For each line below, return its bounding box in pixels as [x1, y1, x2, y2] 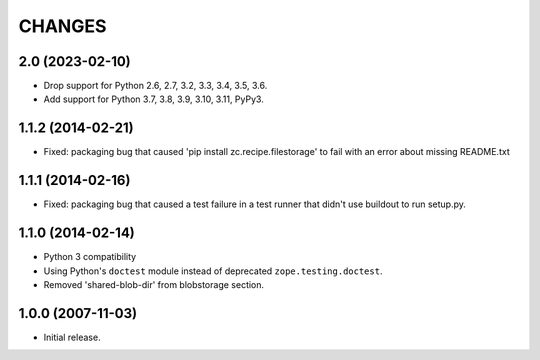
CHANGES [18, 15, 107, 37]
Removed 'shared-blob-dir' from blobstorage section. [43, 278, 265, 290]
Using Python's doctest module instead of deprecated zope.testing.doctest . [43, 265, 383, 277]
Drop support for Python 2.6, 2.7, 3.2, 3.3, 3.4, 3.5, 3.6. [43, 80, 268, 92]
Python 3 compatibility [43, 251, 137, 263]
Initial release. [43, 331, 101, 343]
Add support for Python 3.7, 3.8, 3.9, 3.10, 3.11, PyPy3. [43, 93, 264, 105]
